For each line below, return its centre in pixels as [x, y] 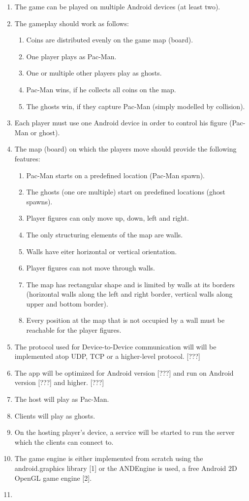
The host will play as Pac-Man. [62, 399]
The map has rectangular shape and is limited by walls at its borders [130, 284]
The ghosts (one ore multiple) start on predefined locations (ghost [126, 192]
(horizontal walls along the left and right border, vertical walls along [129, 294]
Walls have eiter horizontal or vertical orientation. [102, 251]
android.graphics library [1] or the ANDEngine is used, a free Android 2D [126, 468]
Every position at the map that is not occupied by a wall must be [125, 320]
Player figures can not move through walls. [91, 268]
